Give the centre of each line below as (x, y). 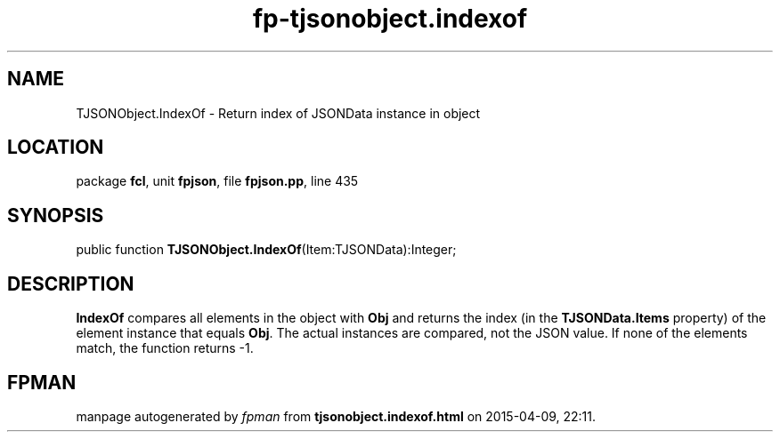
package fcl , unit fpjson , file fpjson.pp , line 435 (217, 181)
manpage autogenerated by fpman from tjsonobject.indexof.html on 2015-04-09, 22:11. (336, 416)
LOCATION (56, 148)
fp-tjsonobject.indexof (390, 19)
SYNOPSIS (56, 215)
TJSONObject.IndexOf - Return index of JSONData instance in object (278, 113)
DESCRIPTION (71, 283)
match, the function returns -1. (165, 348)
